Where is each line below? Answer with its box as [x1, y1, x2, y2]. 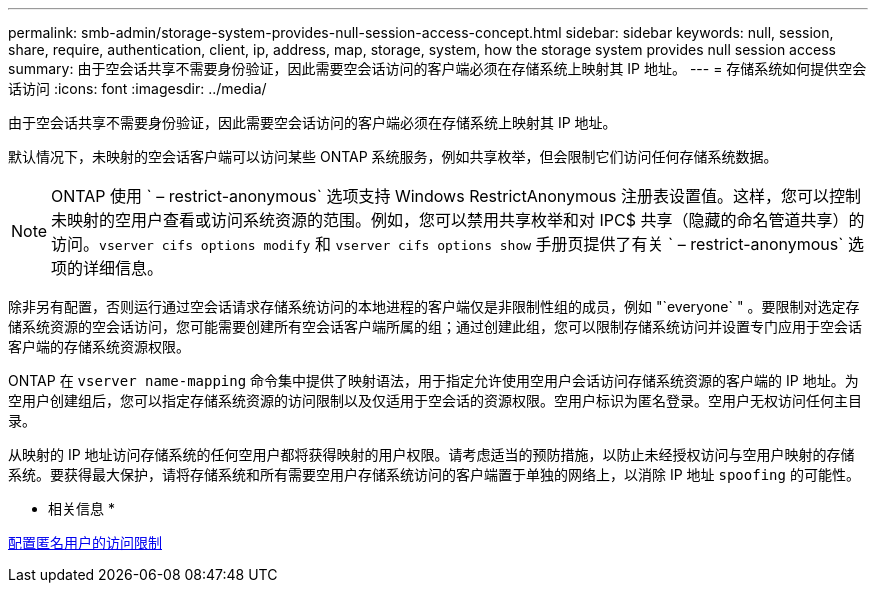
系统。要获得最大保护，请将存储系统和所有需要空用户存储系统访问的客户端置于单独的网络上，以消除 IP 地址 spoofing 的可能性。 [8, 466, 860, 483]
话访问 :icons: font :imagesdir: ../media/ [8, 80, 267, 97]
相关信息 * [48, 500, 115, 517]
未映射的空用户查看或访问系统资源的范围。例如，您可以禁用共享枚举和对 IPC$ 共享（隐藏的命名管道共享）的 [51, 210, 865, 230]
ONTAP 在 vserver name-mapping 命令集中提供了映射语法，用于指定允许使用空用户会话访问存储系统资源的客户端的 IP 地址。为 [8, 372, 859, 389]
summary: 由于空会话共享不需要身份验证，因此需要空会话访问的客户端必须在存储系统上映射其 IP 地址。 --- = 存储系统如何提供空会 [8, 60, 867, 77]
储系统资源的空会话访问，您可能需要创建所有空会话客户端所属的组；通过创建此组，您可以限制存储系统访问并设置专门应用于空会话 [8, 318, 862, 335]
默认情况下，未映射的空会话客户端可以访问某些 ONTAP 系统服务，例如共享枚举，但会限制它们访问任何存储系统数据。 [8, 148, 778, 165]
